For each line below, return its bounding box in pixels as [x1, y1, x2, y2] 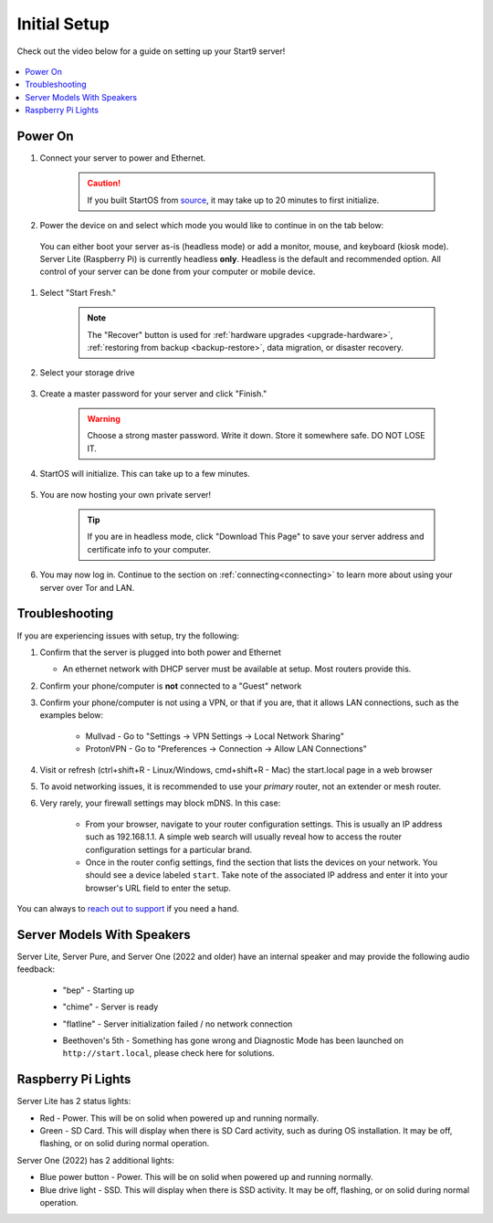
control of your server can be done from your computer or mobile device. [39, 266, 316, 278]
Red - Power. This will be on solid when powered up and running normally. [39, 1112, 320, 1123]
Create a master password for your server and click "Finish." [39, 388, 267, 399]
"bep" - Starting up [62, 985, 135, 996]
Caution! [87, 178, 121, 189]
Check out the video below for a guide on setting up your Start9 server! [16, 46, 286, 57]
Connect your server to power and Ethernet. [39, 153, 206, 163]
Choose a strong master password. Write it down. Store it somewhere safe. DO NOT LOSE [87, 430, 425, 441]
